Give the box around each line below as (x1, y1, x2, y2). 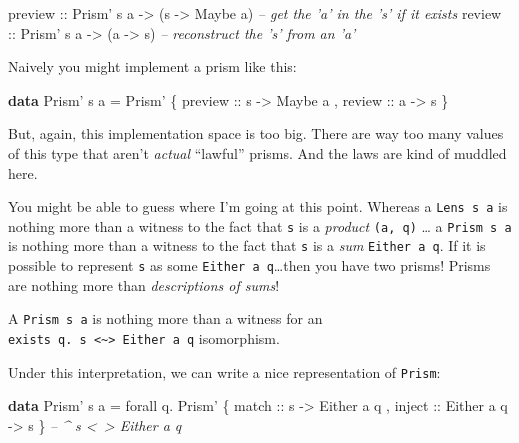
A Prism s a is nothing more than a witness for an (8, 308, 323, 329)
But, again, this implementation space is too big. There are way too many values (8, 123, 504, 144)
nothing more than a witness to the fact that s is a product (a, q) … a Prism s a (8, 215, 512, 236)
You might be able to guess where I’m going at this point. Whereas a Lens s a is (8, 196, 508, 217)
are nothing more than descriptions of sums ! (8, 274, 280, 295)
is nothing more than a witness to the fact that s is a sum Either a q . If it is (8, 235, 486, 256)
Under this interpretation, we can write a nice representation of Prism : (8, 361, 441, 382)
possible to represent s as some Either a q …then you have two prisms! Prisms (8, 255, 491, 276)
